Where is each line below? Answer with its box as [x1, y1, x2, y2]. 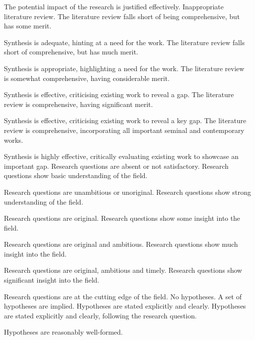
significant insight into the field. [4, 275, 100, 285]
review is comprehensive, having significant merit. [4, 99, 153, 109]
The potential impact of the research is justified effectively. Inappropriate [4, 1, 224, 11]
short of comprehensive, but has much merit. [4, 47, 138, 57]
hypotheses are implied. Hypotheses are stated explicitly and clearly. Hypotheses [4, 301, 246, 311]
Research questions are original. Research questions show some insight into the [4, 213, 240, 223]
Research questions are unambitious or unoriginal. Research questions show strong [4, 186, 251, 197]
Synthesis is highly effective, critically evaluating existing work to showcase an [4, 151, 239, 161]
